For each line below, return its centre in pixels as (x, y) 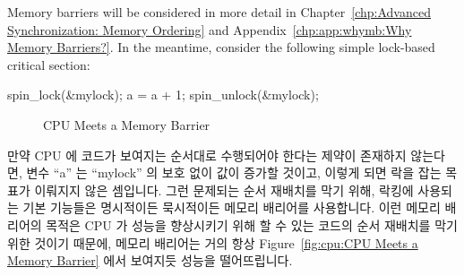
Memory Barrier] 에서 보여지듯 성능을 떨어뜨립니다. (150, 260)
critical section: (49, 64)
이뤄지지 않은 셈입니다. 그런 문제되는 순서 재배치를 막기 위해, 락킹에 (224, 190)
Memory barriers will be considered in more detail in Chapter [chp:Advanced (219, 12)
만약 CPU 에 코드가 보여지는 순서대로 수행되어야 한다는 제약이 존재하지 (207, 155)
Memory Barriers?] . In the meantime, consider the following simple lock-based (221, 47)
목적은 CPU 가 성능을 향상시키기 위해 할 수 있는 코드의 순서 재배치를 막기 (252, 224)
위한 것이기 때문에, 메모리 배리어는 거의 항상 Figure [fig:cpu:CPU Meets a (213, 242)
